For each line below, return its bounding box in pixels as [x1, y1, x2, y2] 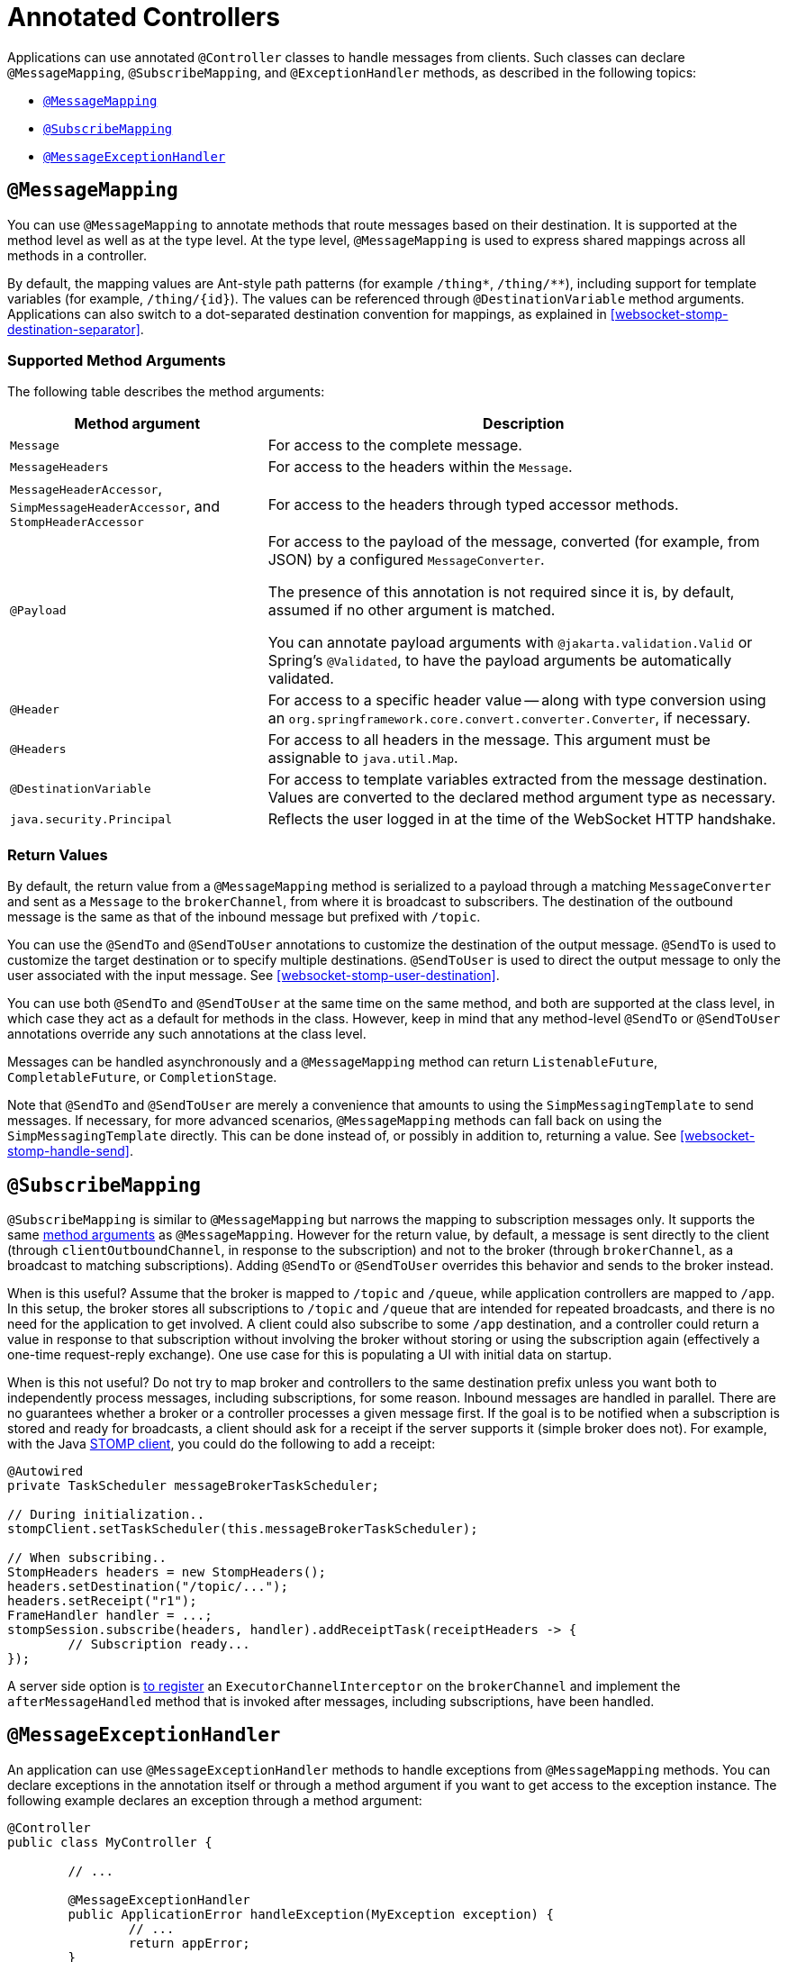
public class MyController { [7, 1834, 213, 1849]
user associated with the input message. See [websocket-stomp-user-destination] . [7, 967, 500, 984]
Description [483, 414, 565, 433]
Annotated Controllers [7, 2, 280, 32]
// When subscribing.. [7, 1549, 168, 1565]
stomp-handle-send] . [7, 1143, 134, 1159]
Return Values [7, 845, 108, 864]
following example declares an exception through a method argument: [7, 1792, 422, 1808]
